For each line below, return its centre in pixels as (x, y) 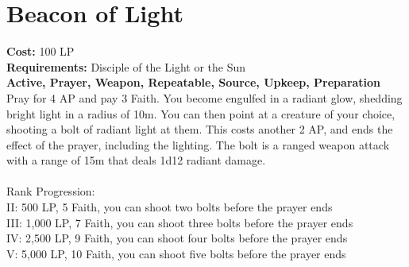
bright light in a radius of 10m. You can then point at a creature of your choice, (201, 113)
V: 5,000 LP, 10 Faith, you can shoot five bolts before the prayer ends (176, 253)
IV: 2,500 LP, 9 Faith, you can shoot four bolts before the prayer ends (177, 238)
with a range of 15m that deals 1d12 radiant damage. (136, 160)
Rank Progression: (51, 191)
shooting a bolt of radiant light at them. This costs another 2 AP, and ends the (200, 129)
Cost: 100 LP (41, 51)
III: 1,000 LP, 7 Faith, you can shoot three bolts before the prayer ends (180, 222)
